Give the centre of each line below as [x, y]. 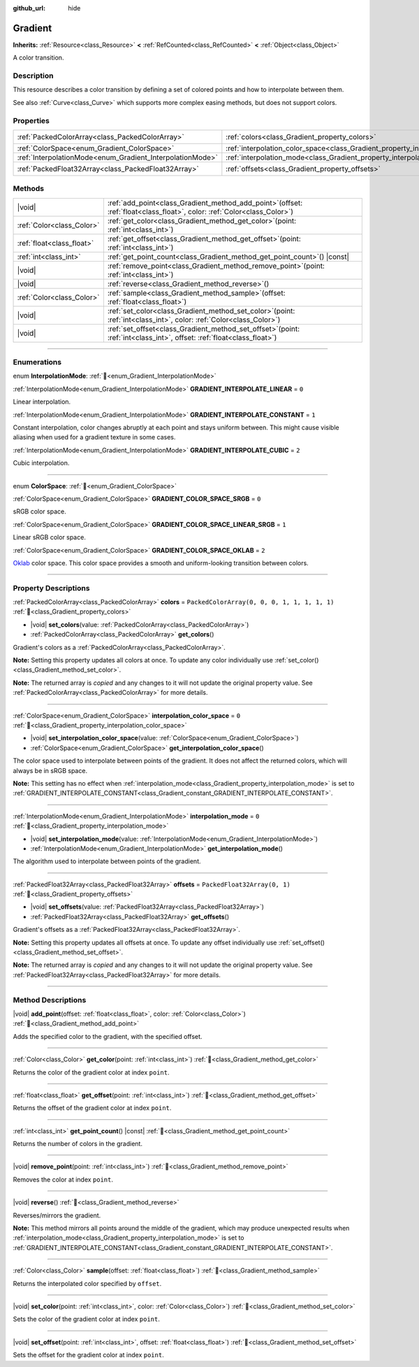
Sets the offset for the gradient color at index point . [88, 1355]
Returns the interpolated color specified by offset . [87, 1283]
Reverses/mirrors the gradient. [57, 1215]
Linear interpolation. [42, 402]
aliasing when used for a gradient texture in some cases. [94, 437]
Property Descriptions [51, 588]
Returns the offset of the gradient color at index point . [92, 1108]
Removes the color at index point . [63, 1180]
